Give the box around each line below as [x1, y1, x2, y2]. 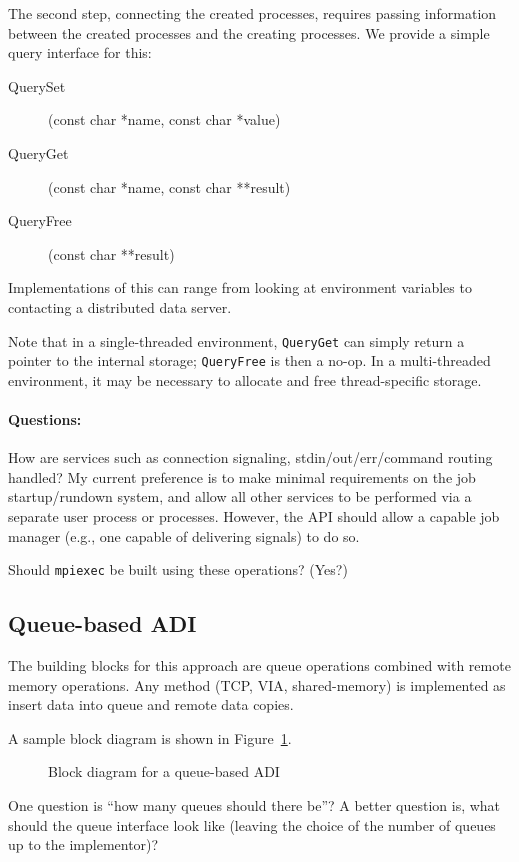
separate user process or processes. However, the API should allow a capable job [8, 506, 500, 527]
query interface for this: [8, 42, 152, 63]
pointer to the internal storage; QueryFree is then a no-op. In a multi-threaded [8, 350, 491, 371]
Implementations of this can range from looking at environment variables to [8, 277, 472, 298]
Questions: [8, 409, 82, 430]
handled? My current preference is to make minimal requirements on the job [8, 466, 476, 487]
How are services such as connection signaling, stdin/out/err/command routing [8, 447, 493, 468]
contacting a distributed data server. [8, 296, 232, 317]
